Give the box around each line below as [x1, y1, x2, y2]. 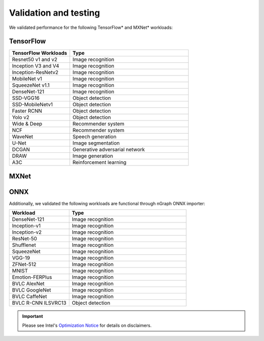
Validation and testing [9, 7, 100, 18]
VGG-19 [12, 255, 30, 262]
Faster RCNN [12, 108, 43, 115]
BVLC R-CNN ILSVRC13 [12, 299, 66, 306]
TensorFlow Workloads [12, 49, 67, 56]
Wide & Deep [12, 121, 43, 127]
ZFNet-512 [12, 261, 37, 268]
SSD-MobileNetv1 [12, 101, 53, 108]
